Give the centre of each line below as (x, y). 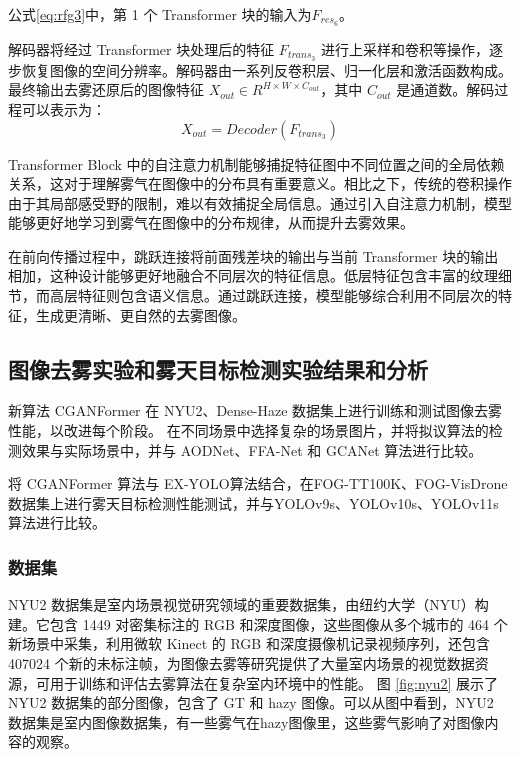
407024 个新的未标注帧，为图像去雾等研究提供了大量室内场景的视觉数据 (241, 663)
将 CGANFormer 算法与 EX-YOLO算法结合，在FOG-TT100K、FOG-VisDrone (258, 483)
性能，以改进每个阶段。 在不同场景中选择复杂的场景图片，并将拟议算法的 (248, 430)
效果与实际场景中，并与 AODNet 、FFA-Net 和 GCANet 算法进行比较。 (252, 449)
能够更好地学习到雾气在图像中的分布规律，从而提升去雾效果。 (211, 222)
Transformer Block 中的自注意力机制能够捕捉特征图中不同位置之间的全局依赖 (256, 163)
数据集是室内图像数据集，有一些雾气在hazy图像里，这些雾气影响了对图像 (246, 721)
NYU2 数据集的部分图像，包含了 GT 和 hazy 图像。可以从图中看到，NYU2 (251, 702)
